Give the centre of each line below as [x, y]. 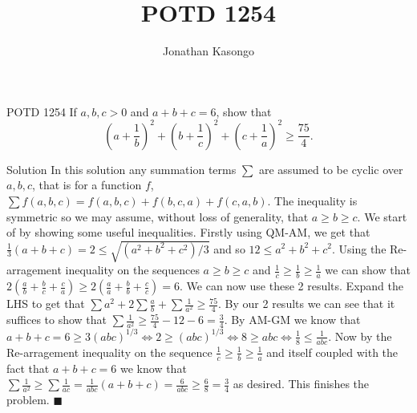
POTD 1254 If [42, 111]
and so [229, 248]
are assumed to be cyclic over [331, 169]
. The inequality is [312, 200]
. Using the [359, 248]
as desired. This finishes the [301, 384]
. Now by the [360, 336]
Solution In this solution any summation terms [121, 169]
